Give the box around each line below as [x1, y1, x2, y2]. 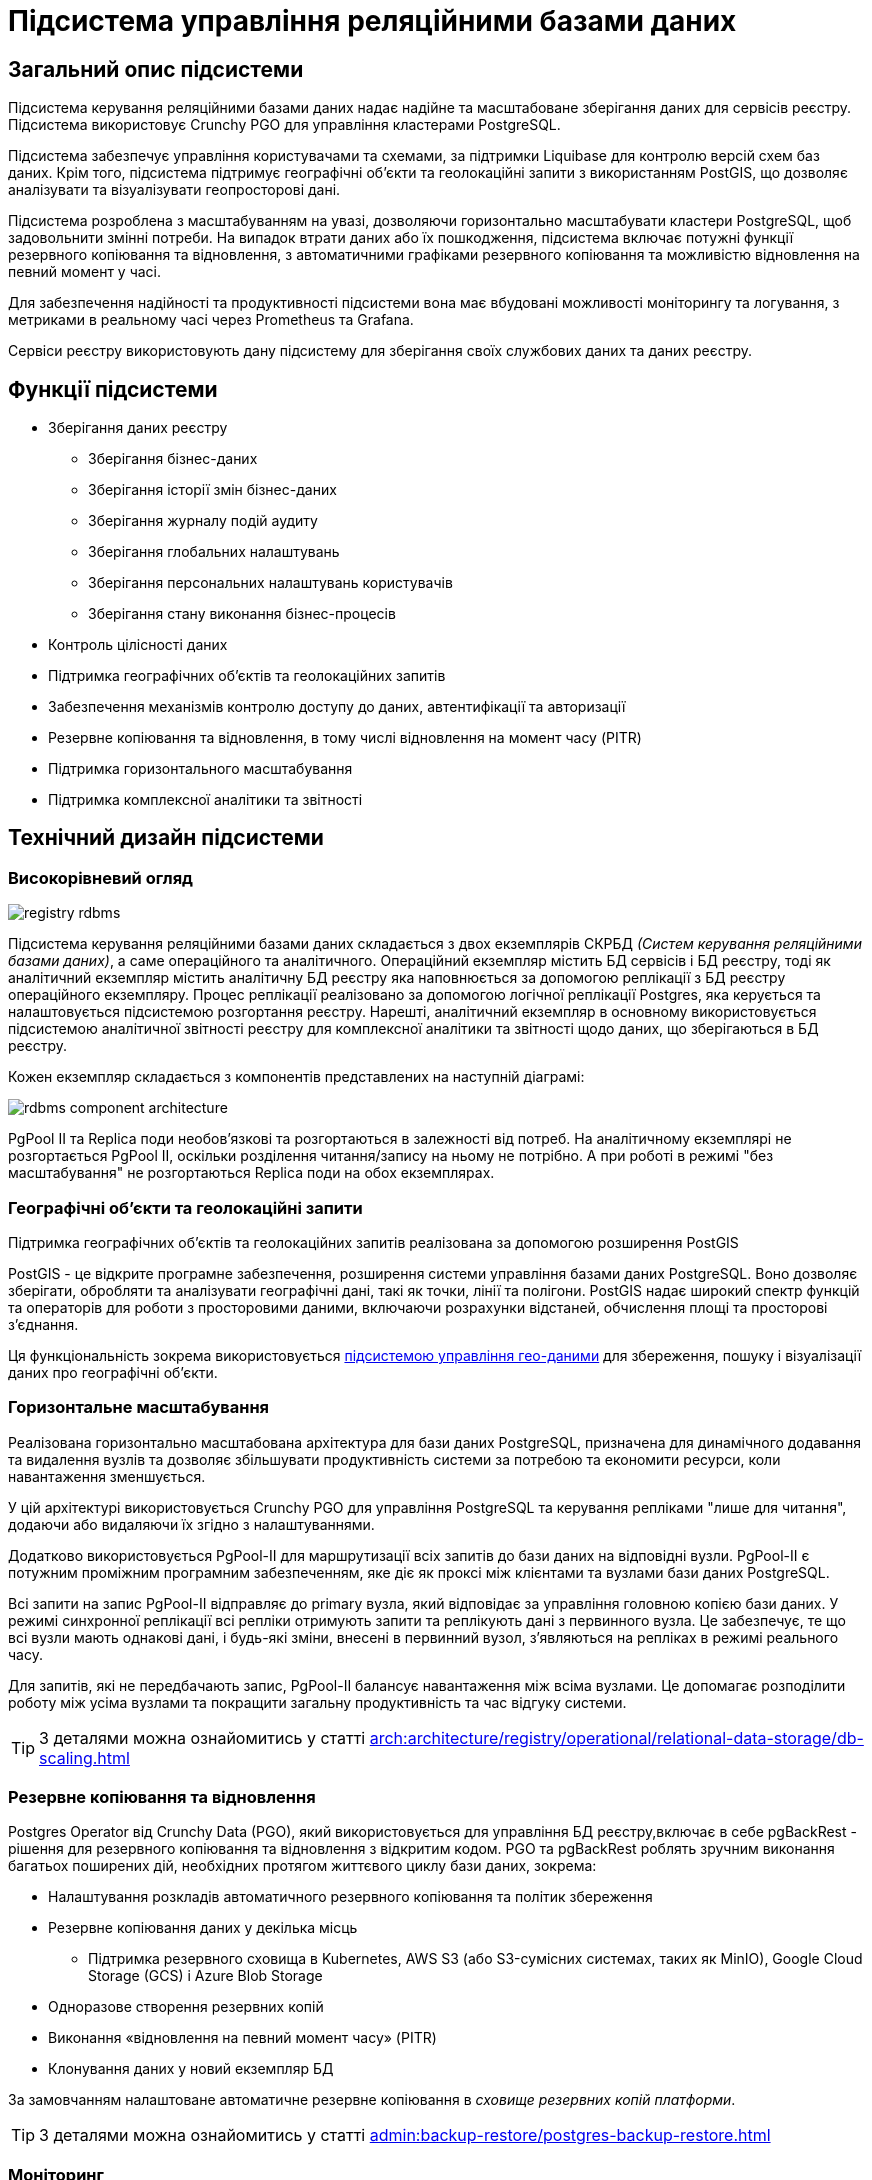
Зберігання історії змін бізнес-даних [88, 481, 337, 499]
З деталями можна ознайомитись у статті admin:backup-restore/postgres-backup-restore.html [39, 2125, 771, 2146]
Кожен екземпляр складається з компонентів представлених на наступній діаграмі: [8, 1068, 585, 1086]
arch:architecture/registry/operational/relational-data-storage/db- [369, 1727, 864, 1748]
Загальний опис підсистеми [8, 56, 304, 82]
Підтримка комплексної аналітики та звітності [48, 791, 363, 809]
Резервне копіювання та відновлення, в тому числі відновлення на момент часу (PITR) [48, 729, 642, 747]
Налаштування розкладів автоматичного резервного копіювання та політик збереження [48, 1888, 653, 1906]
